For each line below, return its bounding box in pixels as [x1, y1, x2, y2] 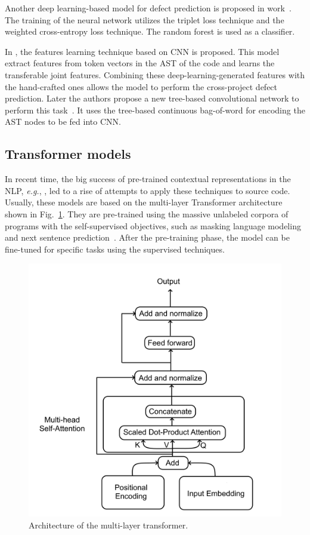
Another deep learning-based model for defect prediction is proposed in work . [5, 2, 292, 14]
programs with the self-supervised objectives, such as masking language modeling [5, 219, 301, 232]
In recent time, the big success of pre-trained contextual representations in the [5, 173, 291, 185]
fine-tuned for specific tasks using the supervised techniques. [5, 242, 225, 255]
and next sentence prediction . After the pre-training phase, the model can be [5, 231, 290, 244]
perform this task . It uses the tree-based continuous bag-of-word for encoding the [5, 103, 305, 116]
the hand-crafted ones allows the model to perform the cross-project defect [5, 80, 278, 93]
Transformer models [5, 144, 131, 163]
